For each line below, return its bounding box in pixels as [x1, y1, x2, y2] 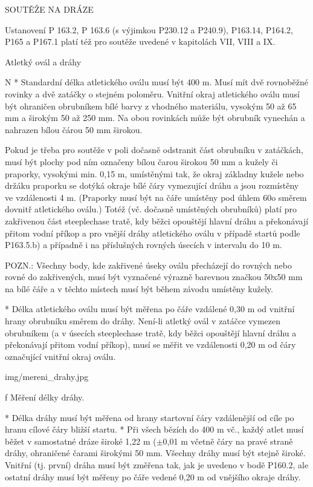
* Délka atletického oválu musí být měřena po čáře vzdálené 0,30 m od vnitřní [5, 302, 295, 315]
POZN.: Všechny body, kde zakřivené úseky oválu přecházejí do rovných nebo [5, 258, 292, 271]
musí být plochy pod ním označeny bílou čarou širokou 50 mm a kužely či [5, 155, 278, 168]
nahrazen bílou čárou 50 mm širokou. [5, 123, 143, 136]
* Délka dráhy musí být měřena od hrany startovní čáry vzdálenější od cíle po [5, 411, 294, 423]
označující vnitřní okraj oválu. [5, 350, 116, 362]
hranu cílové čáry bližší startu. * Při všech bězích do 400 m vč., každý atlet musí [5, 423, 304, 436]
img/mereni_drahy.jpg [5, 370, 89, 383]
